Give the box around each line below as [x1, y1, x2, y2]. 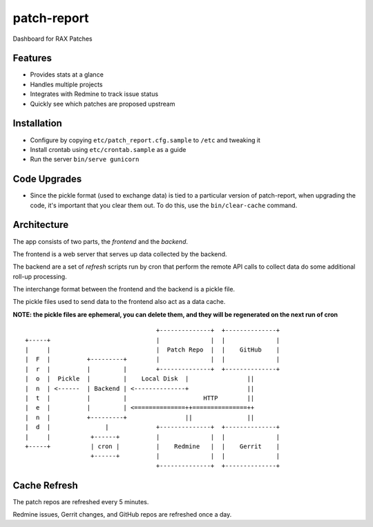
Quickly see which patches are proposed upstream [30, 99, 175, 108]
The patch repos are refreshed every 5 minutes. [12, 497, 149, 506]
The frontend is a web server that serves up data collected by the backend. [12, 249, 227, 258]
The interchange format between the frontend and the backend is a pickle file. [12, 285, 235, 294]
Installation [12, 117, 62, 129]
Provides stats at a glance [30, 70, 104, 79]
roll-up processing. [12, 272, 67, 280]
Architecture [12, 219, 69, 231]
